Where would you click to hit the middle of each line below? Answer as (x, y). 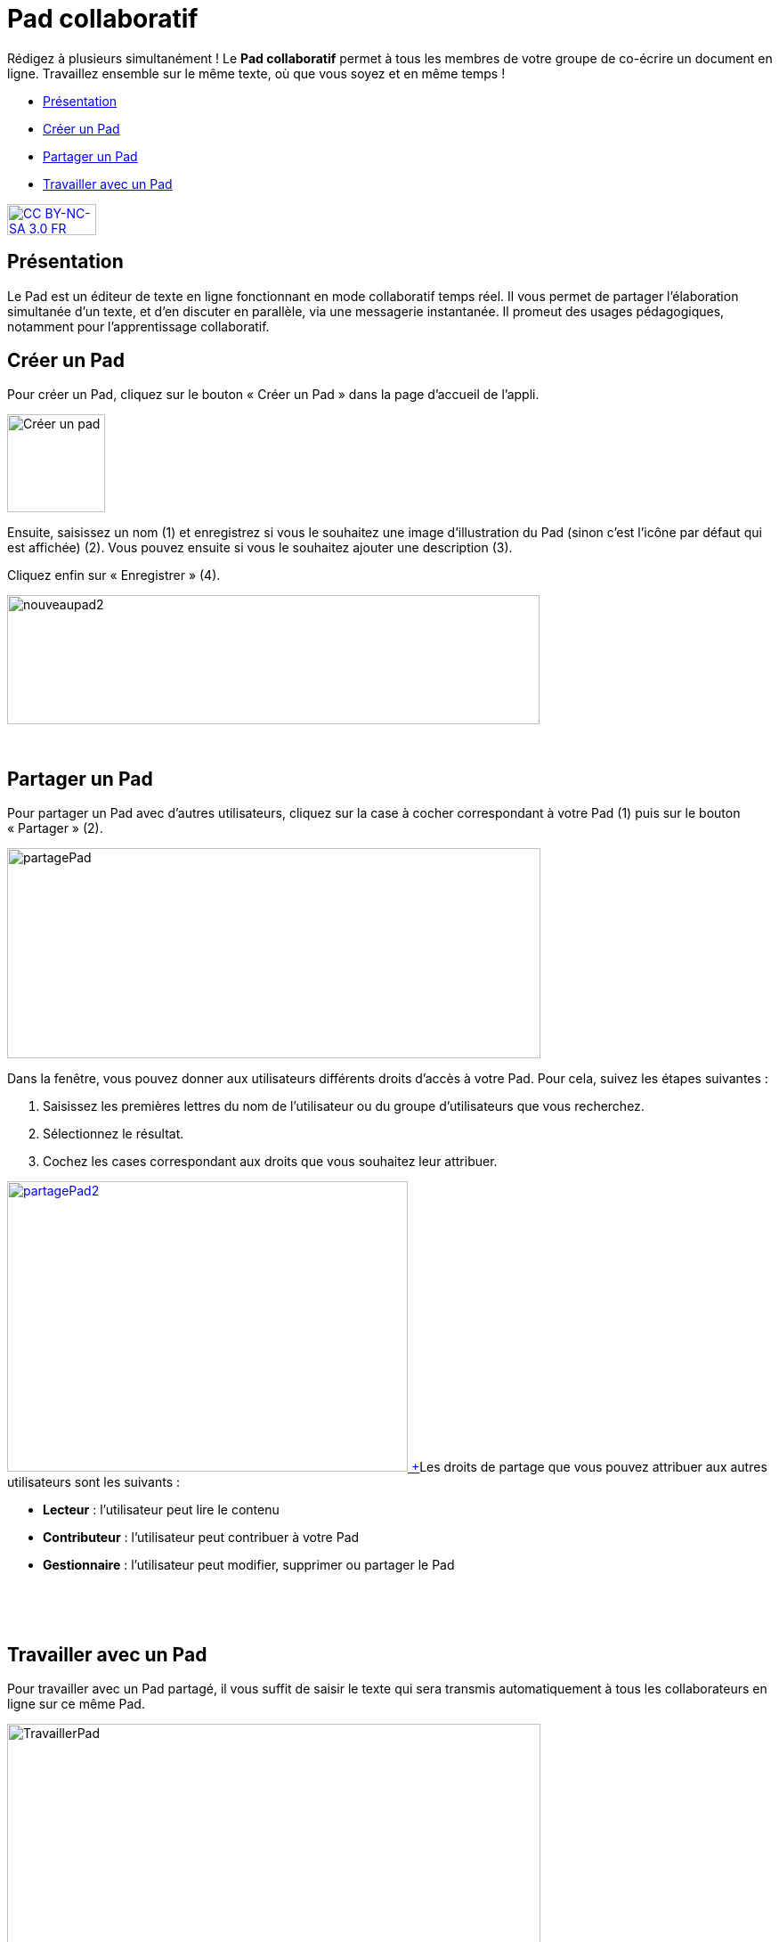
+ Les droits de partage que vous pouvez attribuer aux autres (589, 1467)
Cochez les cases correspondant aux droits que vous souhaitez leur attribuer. (270, 1162)
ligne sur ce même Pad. (76, 1704)
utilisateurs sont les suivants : (94, 1482)
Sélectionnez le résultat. (114, 1134)
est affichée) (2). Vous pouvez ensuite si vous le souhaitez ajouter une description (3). (260, 548)
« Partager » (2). (55, 828)
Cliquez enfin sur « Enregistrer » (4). (114, 575)
